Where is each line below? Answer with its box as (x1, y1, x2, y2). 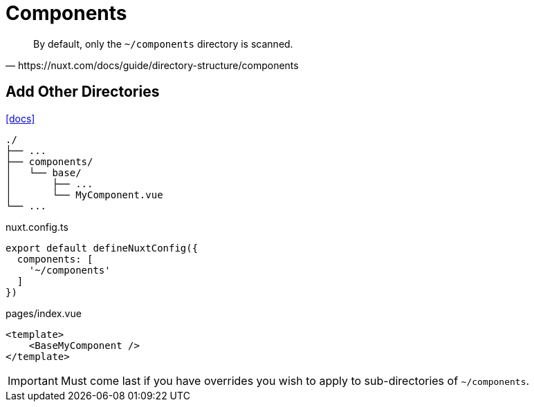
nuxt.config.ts (6, 220, 68, 233)
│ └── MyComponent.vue (6, 189, 163, 200)
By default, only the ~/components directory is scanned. (33, 37, 293, 50)
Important (8, 373, 58, 388)
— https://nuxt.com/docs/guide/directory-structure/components (6, 59, 299, 71)
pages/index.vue (6, 307, 82, 319)
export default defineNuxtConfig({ (6, 242, 199, 254)
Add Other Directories (6, 83, 160, 101)
